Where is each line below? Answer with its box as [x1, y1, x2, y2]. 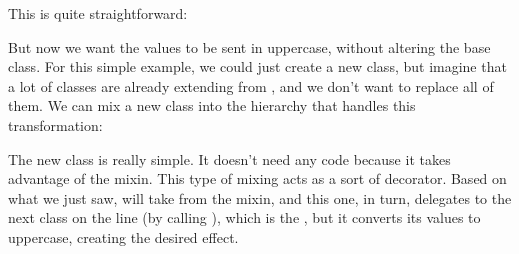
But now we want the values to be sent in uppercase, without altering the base [8, 36, 491, 57]
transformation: [8, 114, 103, 135]
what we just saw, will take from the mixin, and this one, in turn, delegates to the [8, 187, 512, 208]
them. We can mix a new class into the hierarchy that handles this [8, 95, 416, 116]
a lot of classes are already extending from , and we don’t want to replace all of [8, 75, 494, 96]
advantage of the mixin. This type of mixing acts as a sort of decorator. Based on [8, 168, 507, 189]
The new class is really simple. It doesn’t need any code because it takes [8, 148, 451, 169]
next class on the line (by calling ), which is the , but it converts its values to [8, 207, 481, 228]
